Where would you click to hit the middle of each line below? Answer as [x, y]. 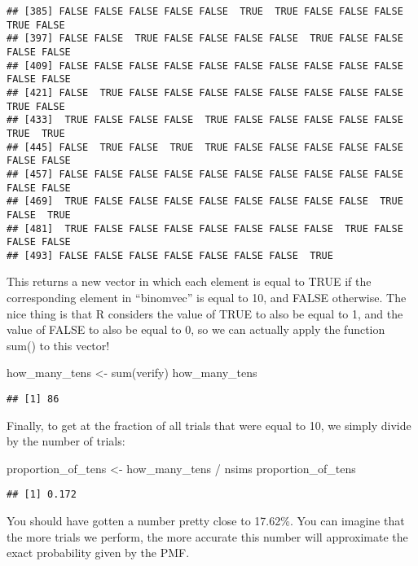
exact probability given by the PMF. [98, 553]
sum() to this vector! [58, 345]
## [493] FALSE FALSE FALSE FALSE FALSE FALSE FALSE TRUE [170, 255]
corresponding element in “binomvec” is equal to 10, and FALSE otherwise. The [207, 298]
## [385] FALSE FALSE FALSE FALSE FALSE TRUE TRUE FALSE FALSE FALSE [205, 11]
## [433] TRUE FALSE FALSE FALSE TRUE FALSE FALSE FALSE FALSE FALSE [205, 120]
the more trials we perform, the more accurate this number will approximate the [207, 536]
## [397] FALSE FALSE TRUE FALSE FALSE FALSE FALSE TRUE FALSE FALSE [205, 39]
